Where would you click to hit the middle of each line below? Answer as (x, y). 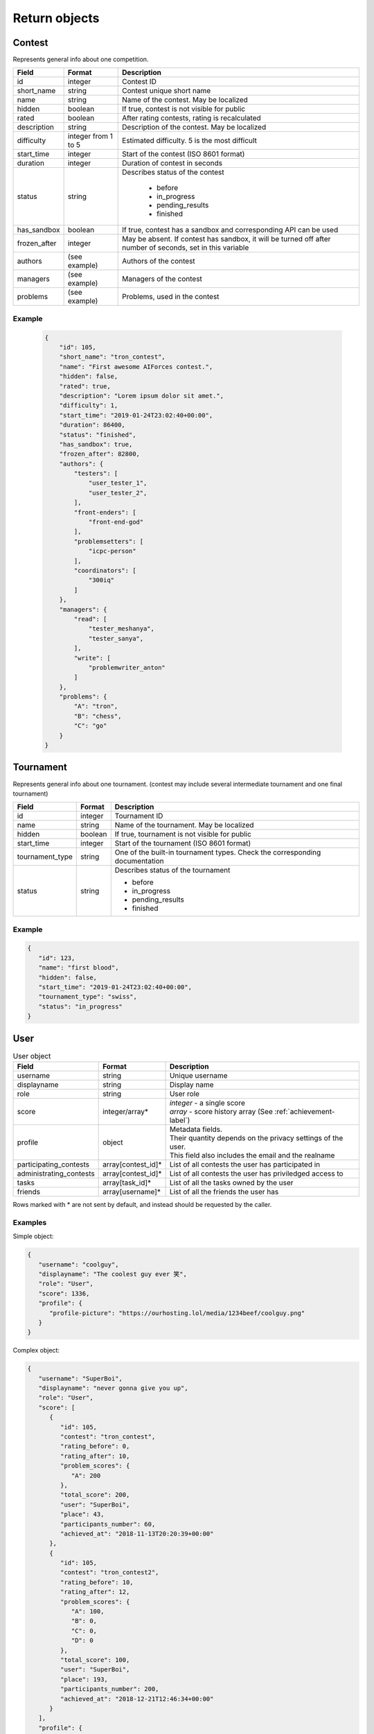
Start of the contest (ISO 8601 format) (184, 154)
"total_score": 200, (95, 1495)
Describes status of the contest (173, 172)
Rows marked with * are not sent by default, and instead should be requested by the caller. (142, 1205)
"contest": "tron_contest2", (109, 1572)
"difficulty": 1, (89, 405)
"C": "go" (90, 726)
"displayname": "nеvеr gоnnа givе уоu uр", (113, 1388)
